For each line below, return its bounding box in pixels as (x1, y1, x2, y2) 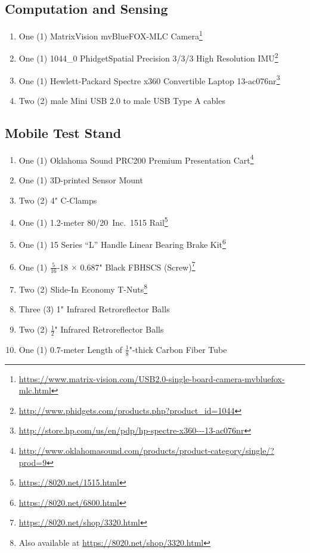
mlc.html (18, 384, 51, 397)
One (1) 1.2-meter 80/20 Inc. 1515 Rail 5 (18, 214, 168, 228)
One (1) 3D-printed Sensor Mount (18, 174, 143, 186)
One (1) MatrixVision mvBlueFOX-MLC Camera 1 (18, 28, 203, 42)
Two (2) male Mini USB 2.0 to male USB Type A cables (18, 94, 225, 106)
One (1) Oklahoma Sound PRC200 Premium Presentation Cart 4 (18, 152, 254, 166)
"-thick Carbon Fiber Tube (129, 343, 227, 355)
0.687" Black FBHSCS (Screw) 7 (80, 259, 196, 273)
